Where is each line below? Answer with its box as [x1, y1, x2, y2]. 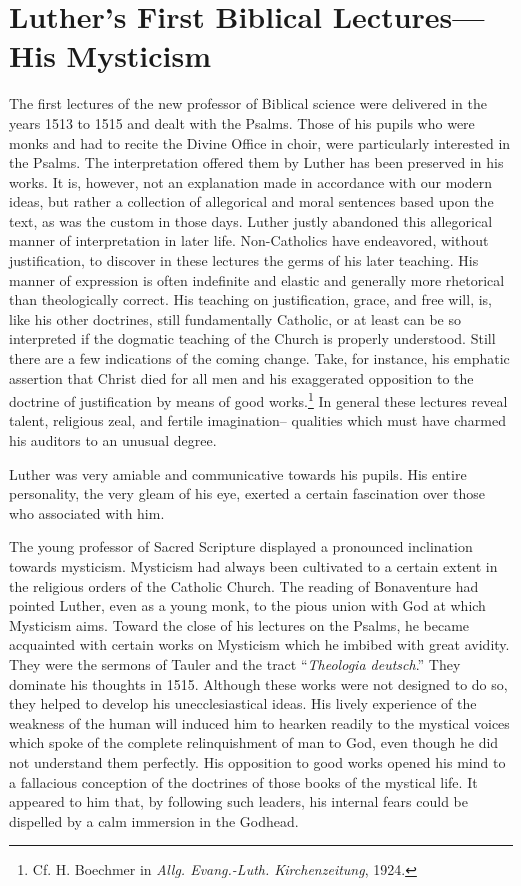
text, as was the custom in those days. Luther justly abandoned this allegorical [9, 210, 493, 231]
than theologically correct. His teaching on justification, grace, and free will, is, [9, 289, 493, 310]
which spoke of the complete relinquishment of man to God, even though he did [9, 732, 499, 753]
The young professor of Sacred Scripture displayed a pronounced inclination [9, 536, 473, 557]
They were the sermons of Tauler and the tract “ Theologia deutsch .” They [9, 654, 461, 674]
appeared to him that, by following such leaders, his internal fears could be [9, 791, 468, 812]
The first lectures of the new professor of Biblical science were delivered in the [9, 93, 487, 114]
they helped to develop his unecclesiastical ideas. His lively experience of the [9, 693, 477, 714]
